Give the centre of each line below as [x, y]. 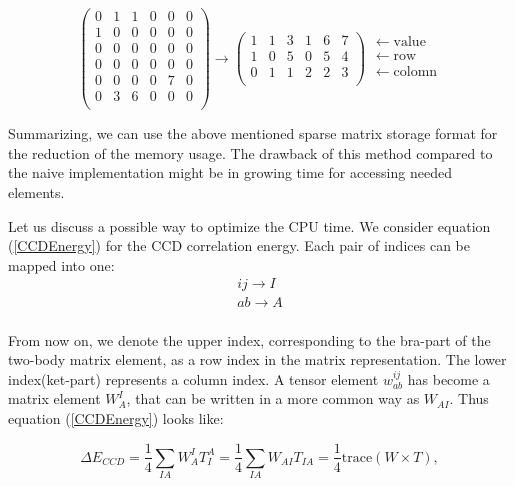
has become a [448, 378]
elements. [36, 192]
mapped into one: [61, 264]
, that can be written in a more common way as [273, 398]
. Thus [469, 398]
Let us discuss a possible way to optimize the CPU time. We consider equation [249, 225]
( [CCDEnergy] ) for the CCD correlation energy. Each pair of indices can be [239, 245]
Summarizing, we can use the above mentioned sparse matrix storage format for [253, 133]
